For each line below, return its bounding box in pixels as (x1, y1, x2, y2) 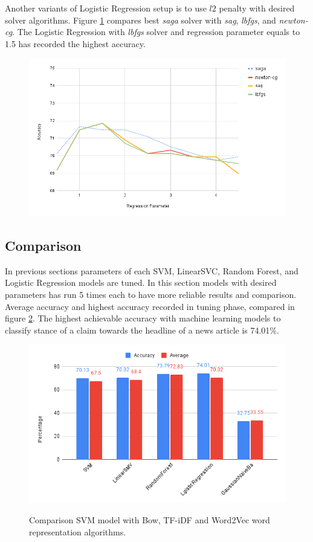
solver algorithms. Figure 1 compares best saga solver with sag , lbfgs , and (5, 13, 276, 26)
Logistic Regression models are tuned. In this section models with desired (5, 276, 277, 289)
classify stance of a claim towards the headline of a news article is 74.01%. (5, 323, 279, 336)
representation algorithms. (29, 525, 126, 538)
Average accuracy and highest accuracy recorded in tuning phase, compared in (5, 300, 295, 312)
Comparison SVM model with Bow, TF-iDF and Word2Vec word (29, 514, 270, 526)
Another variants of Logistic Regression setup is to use (5, 2, 207, 14)
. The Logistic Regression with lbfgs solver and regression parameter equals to (12, 25, 300, 38)
